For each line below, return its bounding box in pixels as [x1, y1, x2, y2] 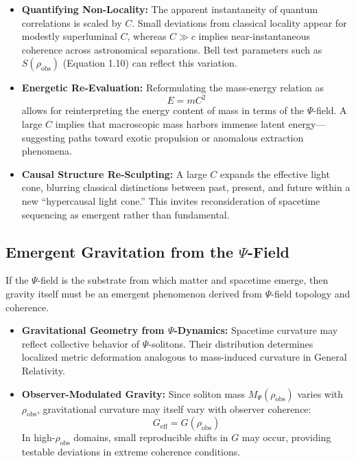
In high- [21, 430, 56, 445]
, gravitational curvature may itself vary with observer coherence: [37, 401, 311, 416]
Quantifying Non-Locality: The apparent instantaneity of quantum [21, 2, 318, 16]
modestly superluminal [21, 29, 117, 43]
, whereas [127, 29, 167, 43]
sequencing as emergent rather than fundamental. [21, 207, 230, 221]
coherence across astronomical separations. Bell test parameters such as [21, 42, 322, 56]
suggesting [21, 130, 65, 144]
